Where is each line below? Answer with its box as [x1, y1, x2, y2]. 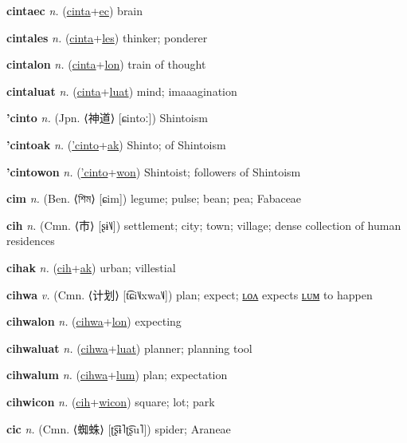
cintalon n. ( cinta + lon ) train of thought [6, 56, 206, 73]
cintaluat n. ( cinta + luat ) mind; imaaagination [6, 82, 237, 99]
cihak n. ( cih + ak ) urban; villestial [6, 259, 176, 275]
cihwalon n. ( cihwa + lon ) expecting [6, 313, 182, 330]
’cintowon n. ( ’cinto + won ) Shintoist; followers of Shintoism [6, 163, 301, 180]
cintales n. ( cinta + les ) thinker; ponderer [6, 29, 208, 45]
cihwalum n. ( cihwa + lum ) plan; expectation [6, 366, 228, 383]
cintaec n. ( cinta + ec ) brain [6, 2, 143, 18]
